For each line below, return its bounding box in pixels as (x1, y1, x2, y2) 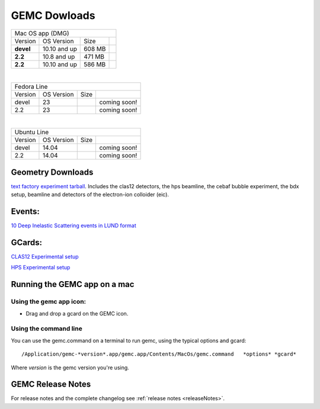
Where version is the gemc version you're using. (11, 364, 130, 371)
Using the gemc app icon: (11, 298, 87, 306)
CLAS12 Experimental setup (11, 253, 79, 260)
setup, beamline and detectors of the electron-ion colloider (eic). (11, 191, 169, 198)
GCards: (11, 237, 43, 247)
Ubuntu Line (14, 128, 49, 136)
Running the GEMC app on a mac (11, 279, 135, 289)
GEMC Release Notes (11, 379, 91, 389)
